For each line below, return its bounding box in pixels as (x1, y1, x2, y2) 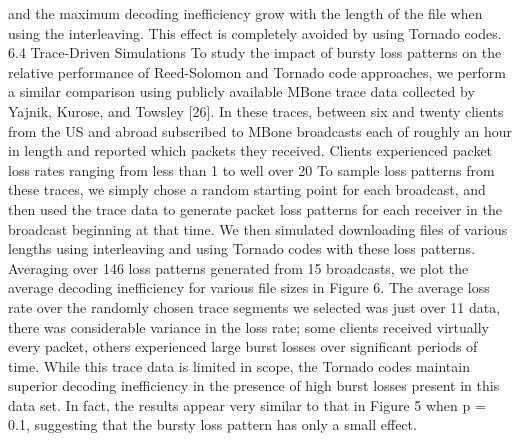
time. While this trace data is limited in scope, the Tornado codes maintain (8, 355, 470, 376)
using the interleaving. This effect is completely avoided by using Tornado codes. (8, 22, 502, 43)
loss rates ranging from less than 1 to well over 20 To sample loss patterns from (8, 159, 495, 180)
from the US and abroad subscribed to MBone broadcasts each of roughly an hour (8, 120, 512, 141)
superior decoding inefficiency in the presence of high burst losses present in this (8, 375, 500, 396)
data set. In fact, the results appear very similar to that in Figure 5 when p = (8, 394, 486, 415)
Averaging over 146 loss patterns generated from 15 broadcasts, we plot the (8, 257, 469, 278)
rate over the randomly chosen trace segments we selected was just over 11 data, (8, 296, 501, 317)
